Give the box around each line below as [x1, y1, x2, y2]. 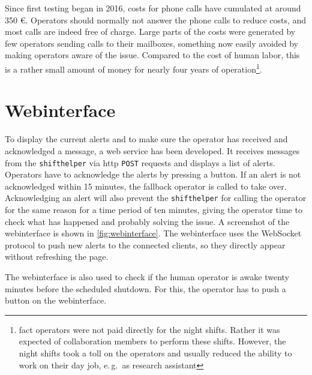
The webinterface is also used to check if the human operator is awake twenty [5, 271, 290, 283]
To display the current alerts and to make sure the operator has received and [5, 133, 288, 145]
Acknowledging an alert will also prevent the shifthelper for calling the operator [5, 191, 307, 204]
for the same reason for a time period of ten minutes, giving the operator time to [5, 203, 302, 216]
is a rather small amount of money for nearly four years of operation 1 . [5, 61, 262, 75]
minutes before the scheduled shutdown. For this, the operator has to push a [5, 282, 286, 295]
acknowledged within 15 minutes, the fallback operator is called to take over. [5, 179, 287, 192]
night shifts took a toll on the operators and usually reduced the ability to [19, 346, 292, 359]
